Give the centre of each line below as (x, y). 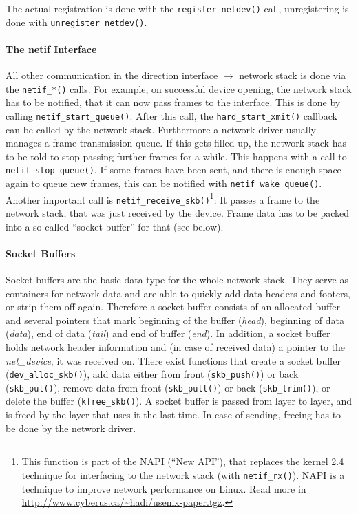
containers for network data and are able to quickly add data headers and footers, (178, 293)
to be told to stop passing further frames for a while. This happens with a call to (176, 156)
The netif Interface (51, 49)
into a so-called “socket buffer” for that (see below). (115, 226)
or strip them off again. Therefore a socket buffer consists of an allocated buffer (173, 307)
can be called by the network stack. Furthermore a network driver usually (161, 129)
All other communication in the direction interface (112, 75)
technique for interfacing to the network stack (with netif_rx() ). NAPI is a (183, 474)
